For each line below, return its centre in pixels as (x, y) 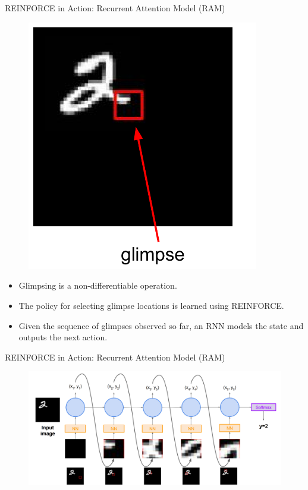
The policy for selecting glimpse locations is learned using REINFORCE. (151, 305)
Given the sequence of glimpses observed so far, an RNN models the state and (161, 325)
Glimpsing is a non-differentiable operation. (98, 285)
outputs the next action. (63, 337)
